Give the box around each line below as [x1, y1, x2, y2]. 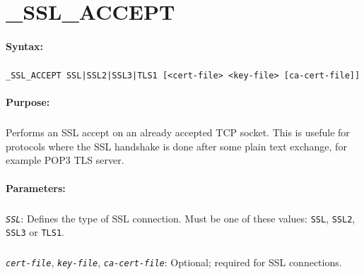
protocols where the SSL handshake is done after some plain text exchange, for [6, 138, 347, 153]
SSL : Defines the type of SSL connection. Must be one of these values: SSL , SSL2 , [6, 210, 356, 225]
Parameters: [6, 180, 66, 195]
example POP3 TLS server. [6, 153, 124, 167]
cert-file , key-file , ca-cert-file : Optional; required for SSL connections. [6, 255, 342, 270]
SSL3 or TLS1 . [6, 225, 64, 239]
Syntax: [6, 38, 43, 53]
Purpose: [6, 95, 50, 109]
